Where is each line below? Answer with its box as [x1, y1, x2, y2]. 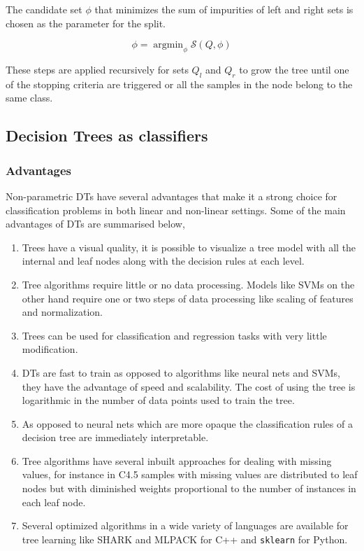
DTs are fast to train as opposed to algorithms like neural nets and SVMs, [22, 365, 340, 379]
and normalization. [22, 305, 103, 319]
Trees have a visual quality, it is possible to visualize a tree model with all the [22, 239, 356, 254]
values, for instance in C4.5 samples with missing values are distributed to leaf [22, 467, 358, 482]
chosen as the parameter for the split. [6, 15, 166, 30]
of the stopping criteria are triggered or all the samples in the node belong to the [6, 76, 353, 91]
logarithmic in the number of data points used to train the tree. [22, 393, 295, 407]
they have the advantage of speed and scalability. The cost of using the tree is [22, 379, 356, 393]
